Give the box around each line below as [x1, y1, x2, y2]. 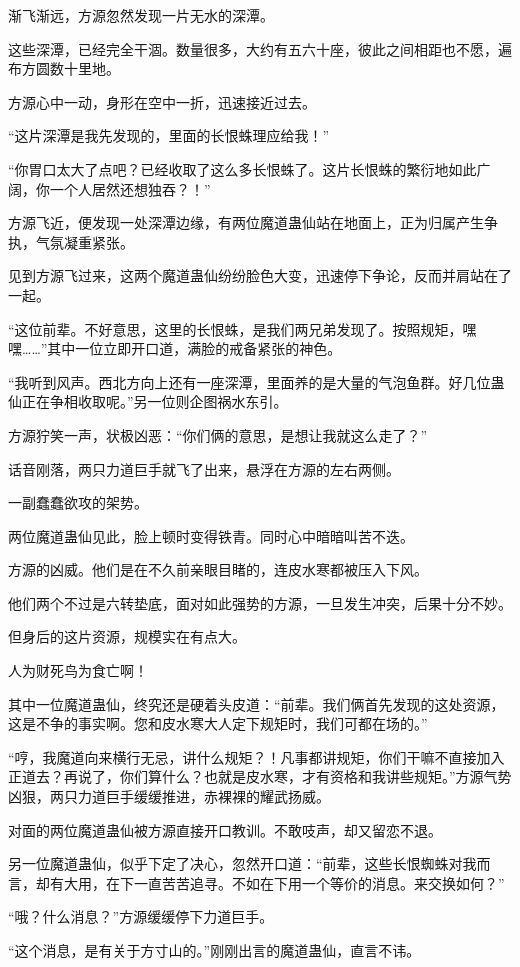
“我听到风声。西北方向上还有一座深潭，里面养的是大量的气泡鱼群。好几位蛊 [8, 371, 505, 392]
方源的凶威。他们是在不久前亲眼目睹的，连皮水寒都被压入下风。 [8, 559, 428, 580]
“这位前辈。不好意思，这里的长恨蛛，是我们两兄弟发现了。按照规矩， [8, 318, 463, 339]
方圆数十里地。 [21, 58, 120, 79]
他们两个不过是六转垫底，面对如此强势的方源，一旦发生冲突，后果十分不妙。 [8, 592, 512, 613]
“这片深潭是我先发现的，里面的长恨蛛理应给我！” [8, 125, 330, 146]
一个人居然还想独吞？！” [49, 178, 211, 199]
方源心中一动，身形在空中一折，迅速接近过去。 [8, 91, 316, 112]
